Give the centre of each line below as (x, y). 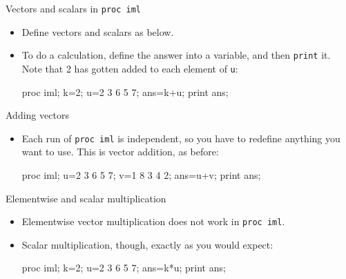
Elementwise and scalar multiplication (86, 198)
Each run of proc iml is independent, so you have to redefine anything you (181, 138)
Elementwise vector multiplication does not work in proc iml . (153, 221)
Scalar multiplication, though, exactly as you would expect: (147, 244)
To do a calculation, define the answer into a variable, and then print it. (176, 55)
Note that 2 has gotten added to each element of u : (130, 68)
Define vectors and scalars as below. (98, 31)
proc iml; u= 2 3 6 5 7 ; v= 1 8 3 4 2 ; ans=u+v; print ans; (141, 175)
